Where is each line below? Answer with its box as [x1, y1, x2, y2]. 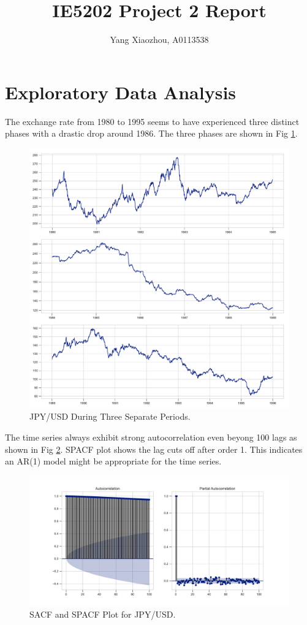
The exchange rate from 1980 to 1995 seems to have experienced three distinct [5, 115, 300, 127]
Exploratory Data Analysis [5, 79, 237, 104]
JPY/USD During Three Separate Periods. [29, 410, 191, 423]
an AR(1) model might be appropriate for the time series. [5, 455, 222, 468]
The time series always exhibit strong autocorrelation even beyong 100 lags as [5, 431, 297, 444]
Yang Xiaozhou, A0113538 [110, 33, 209, 46]
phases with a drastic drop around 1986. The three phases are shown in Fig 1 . [5, 127, 298, 140]
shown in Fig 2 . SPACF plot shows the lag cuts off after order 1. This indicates [5, 442, 303, 455]
